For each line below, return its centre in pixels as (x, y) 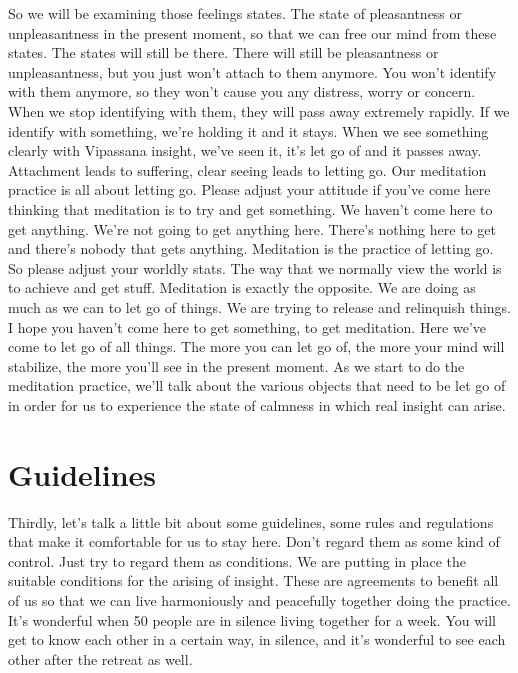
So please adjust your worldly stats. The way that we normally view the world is (255, 267)
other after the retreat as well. (100, 658)
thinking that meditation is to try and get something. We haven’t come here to (250, 208)
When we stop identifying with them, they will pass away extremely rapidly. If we (259, 110)
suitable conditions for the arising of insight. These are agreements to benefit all (253, 580)
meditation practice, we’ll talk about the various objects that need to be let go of (257, 385)
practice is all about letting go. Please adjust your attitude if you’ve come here (249, 189)
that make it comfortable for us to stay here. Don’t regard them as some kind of (254, 541)
